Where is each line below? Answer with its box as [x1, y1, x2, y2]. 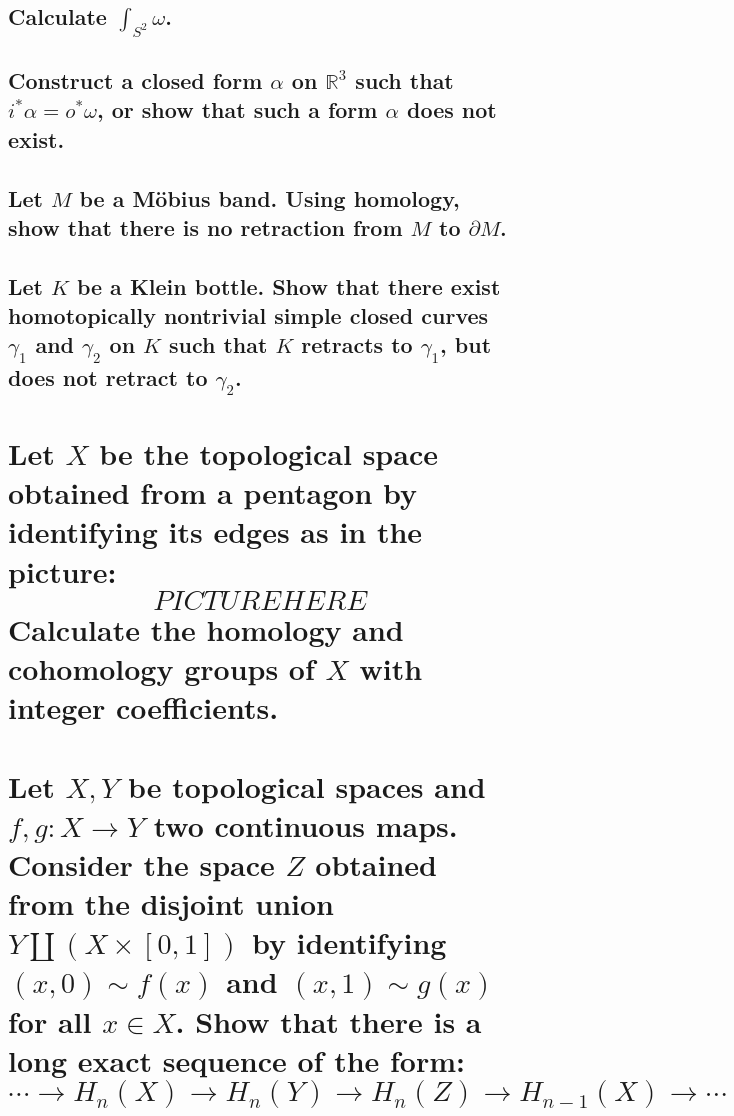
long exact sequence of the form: [8, 1039, 465, 1080]
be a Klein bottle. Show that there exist [76, 270, 501, 301]
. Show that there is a [175, 1000, 482, 1041]
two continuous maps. [153, 804, 458, 845]
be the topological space [99, 433, 438, 474]
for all [8, 1000, 92, 1041]
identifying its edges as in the [8, 511, 423, 552]
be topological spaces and [128, 765, 486, 806]
